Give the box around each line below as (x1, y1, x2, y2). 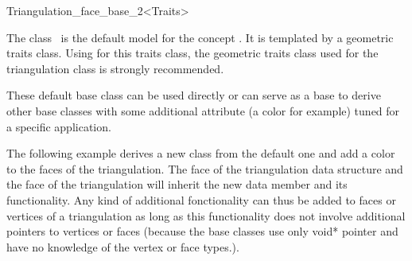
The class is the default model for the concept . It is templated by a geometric (6, 29, 394, 45)
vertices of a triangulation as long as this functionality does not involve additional (6, 207, 406, 224)
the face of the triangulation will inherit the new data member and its (6, 176, 348, 193)
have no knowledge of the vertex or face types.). (6, 238, 239, 255)
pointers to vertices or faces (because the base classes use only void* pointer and (6, 223, 398, 240)
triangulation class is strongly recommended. (6, 60, 224, 76)
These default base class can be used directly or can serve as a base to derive (6, 87, 381, 103)
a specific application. (6, 118, 111, 134)
